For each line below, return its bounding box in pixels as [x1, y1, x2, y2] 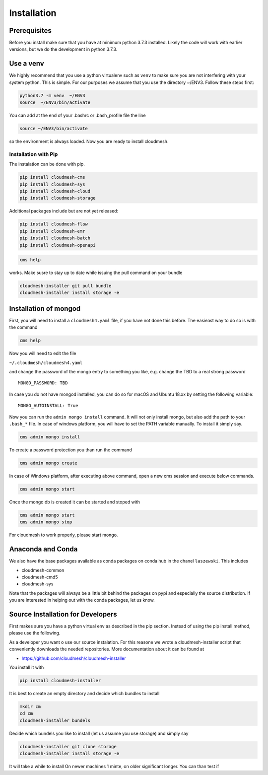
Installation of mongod [9, 304, 81, 313]
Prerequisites [9, 26, 52, 35]
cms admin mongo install [19, 434, 80, 440]
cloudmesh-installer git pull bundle [19, 283, 112, 289]
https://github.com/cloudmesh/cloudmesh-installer [21, 655, 126, 661]
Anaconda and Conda [9, 545, 78, 554]
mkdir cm [19, 704, 41, 709]
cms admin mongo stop [19, 519, 72, 525]
